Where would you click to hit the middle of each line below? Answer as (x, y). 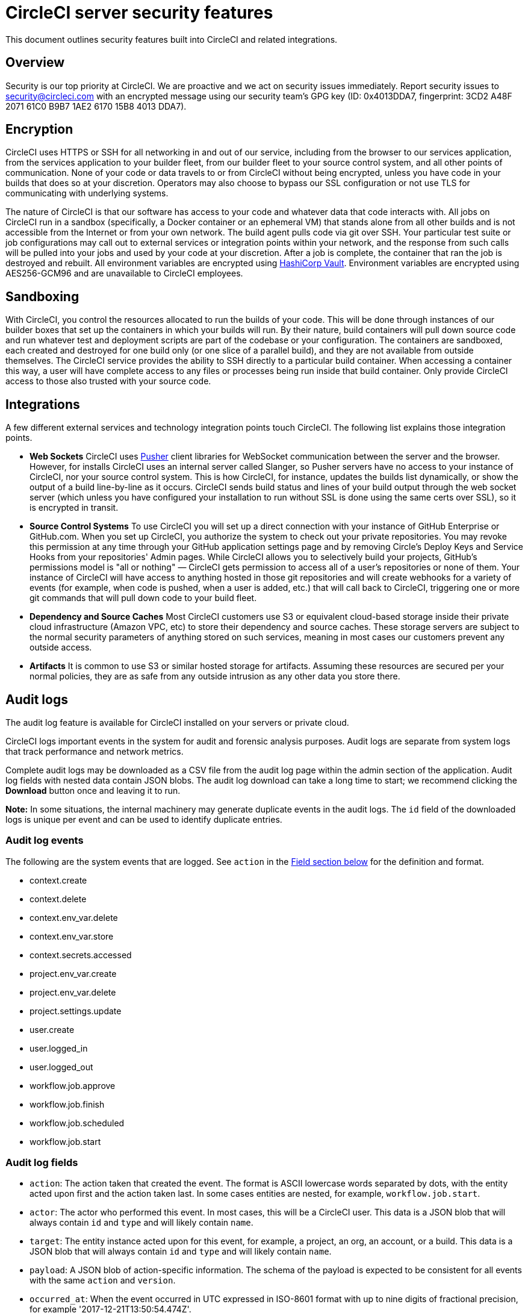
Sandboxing (42, 296)
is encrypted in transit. (74, 508)
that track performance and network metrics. (95, 751)
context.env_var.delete (74, 917)
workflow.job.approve (73, 1085)
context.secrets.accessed (81, 955)
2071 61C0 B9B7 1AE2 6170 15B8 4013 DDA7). (96, 106)
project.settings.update (76, 1011)
